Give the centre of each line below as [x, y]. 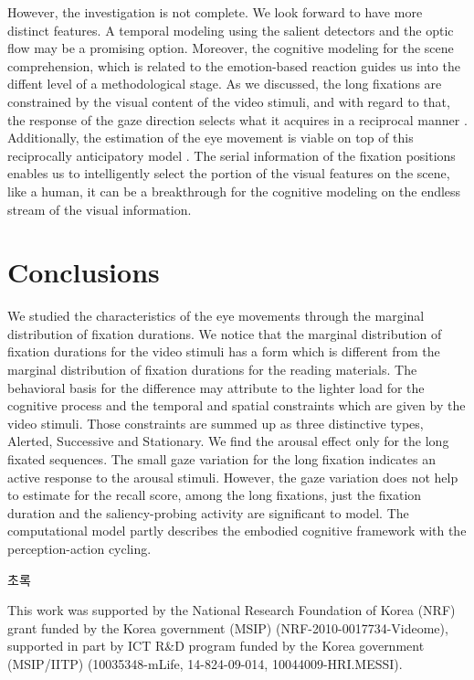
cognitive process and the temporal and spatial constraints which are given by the [237, 405]
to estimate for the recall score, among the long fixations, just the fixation [215, 495]
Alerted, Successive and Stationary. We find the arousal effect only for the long [228, 441]
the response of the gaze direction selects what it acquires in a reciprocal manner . [237, 119]
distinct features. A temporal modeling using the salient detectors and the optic [231, 30]
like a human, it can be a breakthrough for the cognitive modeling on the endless [234, 191]
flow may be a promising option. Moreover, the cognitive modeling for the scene [231, 48]
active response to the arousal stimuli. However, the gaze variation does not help [233, 477]
